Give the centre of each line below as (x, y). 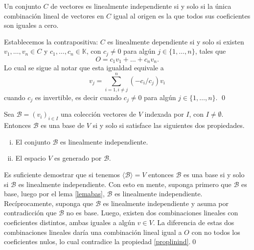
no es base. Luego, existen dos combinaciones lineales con (152, 213)
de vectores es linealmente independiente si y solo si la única (141, 6)
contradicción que (30, 213)
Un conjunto (23, 6)
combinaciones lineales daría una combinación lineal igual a (93, 232)
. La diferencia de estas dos (194, 222)
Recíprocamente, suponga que (49, 203)
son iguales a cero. (31, 25)
